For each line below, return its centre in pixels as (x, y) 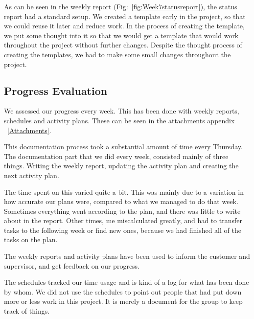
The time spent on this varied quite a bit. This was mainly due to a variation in (124, 192)
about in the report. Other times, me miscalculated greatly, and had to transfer (123, 220)
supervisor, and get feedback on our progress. (72, 265)
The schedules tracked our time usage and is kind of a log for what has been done (127, 282)
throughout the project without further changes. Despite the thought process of (123, 45)
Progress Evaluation (56, 90)
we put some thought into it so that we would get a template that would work (121, 35)
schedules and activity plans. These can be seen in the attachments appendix (119, 120)
